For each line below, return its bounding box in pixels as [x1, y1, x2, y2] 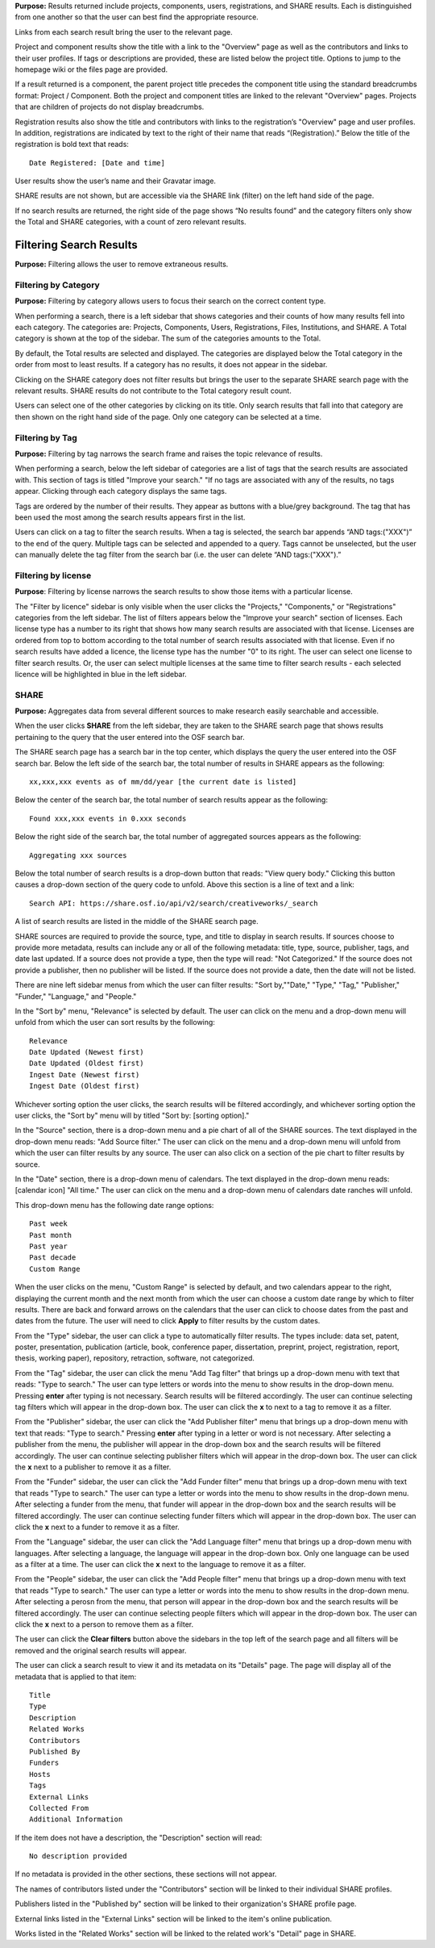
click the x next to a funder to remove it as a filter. [14, 1522, 180, 1532]
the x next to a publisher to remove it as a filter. [14, 1461, 172, 1472]
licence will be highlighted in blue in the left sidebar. [14, 669, 187, 679]
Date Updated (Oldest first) [29, 1059, 144, 1068]
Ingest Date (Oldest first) [29, 1081, 140, 1091]
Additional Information [29, 1815, 123, 1824]
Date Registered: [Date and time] [29, 158, 165, 167]
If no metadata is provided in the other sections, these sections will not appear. [14, 1869, 277, 1879]
